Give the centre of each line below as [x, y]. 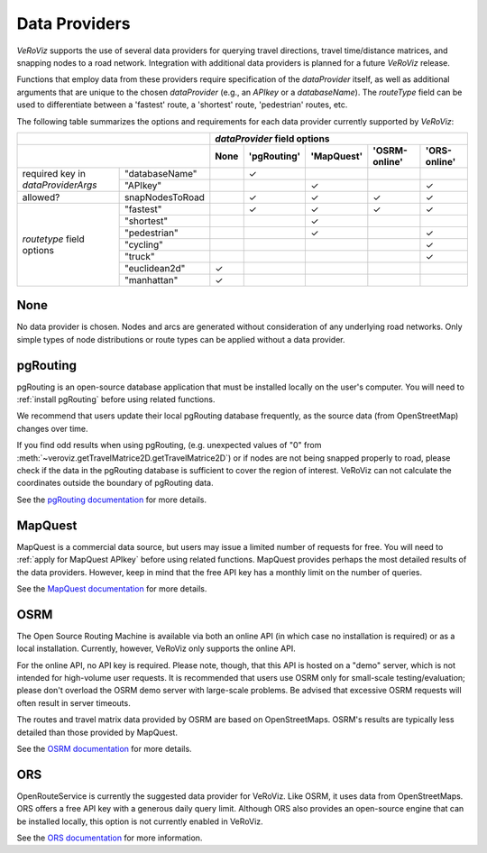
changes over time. [52, 428]
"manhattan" [151, 280]
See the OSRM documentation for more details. [105, 748]
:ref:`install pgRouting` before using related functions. [116, 399]
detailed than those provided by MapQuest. [97, 732]
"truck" [139, 256]
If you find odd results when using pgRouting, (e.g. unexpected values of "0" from [169, 445]
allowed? [41, 197]
